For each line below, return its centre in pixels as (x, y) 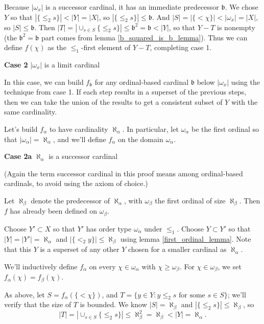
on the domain (141, 139)
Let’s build (21, 129)
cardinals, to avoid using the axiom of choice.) (76, 183)
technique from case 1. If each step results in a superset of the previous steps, (125, 92)
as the (57, 47)
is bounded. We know (113, 304)
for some (192, 295)
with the (244, 101)
